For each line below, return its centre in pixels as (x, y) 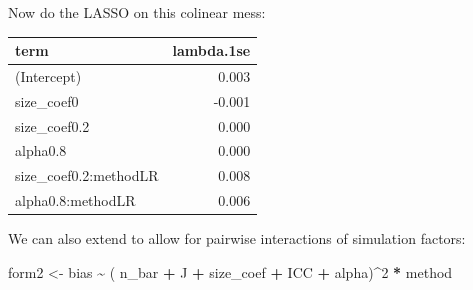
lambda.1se (211, 50)
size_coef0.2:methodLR (87, 175)
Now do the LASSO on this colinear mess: (137, 12)
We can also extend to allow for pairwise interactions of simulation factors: (237, 238)
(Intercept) (48, 75)
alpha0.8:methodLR (75, 200)
